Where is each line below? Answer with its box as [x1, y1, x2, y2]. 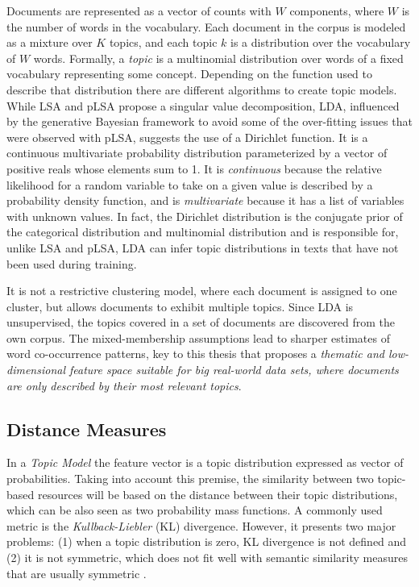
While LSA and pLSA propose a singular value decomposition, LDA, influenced [6, 97, 400, 114]
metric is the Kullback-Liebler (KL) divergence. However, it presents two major [6, 517, 396, 534]
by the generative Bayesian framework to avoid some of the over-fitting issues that [6, 113, 413, 130]
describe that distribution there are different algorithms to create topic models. [6, 81, 397, 98]
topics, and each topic [109, 34, 218, 51]
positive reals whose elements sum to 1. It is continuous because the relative [6, 160, 382, 177]
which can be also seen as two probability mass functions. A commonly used [6, 502, 383, 518]
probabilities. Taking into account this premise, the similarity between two [6, 470, 374, 487]
